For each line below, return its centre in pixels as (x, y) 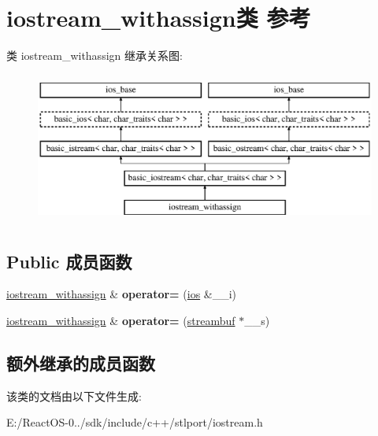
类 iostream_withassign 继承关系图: (94, 55)
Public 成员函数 (69, 261)
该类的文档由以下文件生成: (74, 395)
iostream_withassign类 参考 (159, 18)
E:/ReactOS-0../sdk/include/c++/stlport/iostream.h (135, 422)
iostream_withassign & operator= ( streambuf (121, 321)
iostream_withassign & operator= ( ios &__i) (122, 294)
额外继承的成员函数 (81, 363)
